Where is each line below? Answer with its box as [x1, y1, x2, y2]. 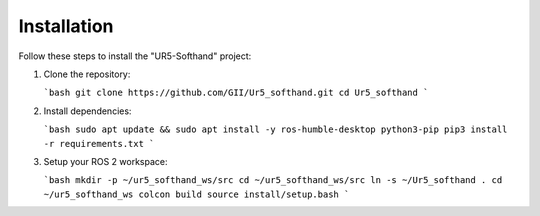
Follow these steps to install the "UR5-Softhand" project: [18, 50, 252, 62]
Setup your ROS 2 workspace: [43, 155, 169, 167]
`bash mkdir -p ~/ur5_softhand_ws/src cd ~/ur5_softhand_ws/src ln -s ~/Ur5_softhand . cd [43, 175, 503, 186]
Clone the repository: [43, 68, 131, 80]
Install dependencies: [43, 105, 132, 117]
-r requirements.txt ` [43, 138, 155, 149]
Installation [18, 15, 114, 37]
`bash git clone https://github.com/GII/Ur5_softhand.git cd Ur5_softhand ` [43, 87, 429, 99]
